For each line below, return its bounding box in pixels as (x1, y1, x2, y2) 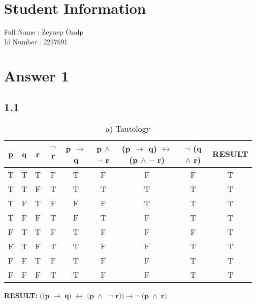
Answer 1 (4, 65, 69, 85)
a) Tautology (106, 122, 150, 134)
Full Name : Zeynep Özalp (4, 27, 84, 37)
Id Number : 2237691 (4, 36, 68, 46)
